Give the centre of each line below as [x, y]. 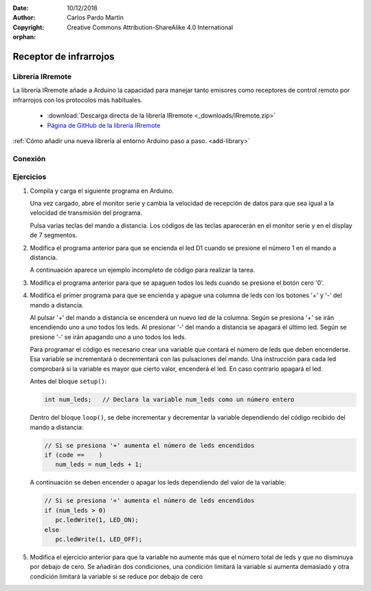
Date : [21, 8]
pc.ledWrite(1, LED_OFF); [99, 539]
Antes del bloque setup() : [68, 381]
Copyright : [29, 27]
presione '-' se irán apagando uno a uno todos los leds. [108, 336]
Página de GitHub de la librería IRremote [104, 125]
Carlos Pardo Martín [95, 18]
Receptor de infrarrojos [64, 56]
